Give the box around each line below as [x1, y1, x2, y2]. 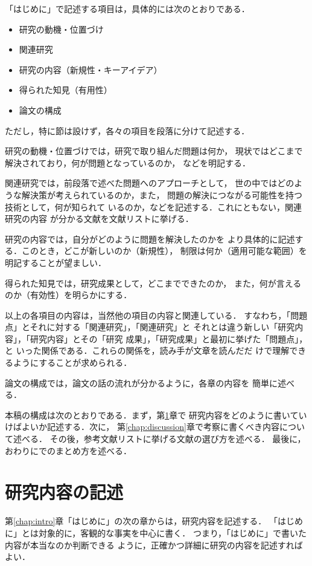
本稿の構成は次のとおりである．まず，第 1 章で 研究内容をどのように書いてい [5, 408, 307, 421]
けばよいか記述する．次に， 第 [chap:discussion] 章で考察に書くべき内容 [5, 420, 279, 433]
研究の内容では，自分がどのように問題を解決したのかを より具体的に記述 [5, 232, 295, 245]
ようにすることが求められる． [13, 356, 132, 369]
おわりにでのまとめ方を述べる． [5, 444, 132, 457]
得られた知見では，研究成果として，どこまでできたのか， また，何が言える [5, 276, 302, 289]
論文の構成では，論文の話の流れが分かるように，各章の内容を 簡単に [5, 376, 278, 389]
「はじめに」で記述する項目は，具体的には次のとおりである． [5, 2, 250, 15]
